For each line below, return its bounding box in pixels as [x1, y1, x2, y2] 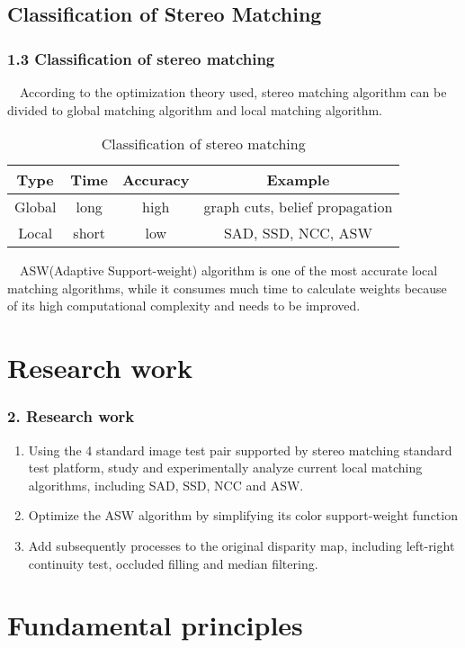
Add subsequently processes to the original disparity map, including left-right [28, 535, 455, 554]
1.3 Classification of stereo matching [7, 47, 275, 69]
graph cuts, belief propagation [203, 196, 393, 218]
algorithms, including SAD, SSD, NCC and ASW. [28, 475, 304, 494]
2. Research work [7, 405, 135, 427]
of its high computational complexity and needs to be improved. [7, 296, 361, 315]
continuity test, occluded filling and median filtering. [28, 553, 318, 572]
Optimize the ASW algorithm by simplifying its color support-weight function [28, 506, 458, 525]
